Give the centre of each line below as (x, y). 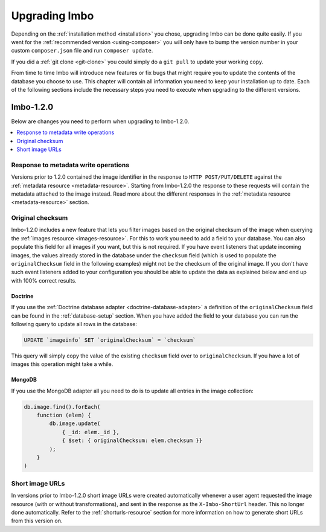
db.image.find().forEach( (62, 407)
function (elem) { (64, 415)
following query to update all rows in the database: (74, 324)
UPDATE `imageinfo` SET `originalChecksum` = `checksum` (110, 340)
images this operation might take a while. (62, 364)
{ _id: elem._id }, (91, 432)
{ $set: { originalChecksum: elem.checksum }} (132, 441)
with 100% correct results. (44, 280)
